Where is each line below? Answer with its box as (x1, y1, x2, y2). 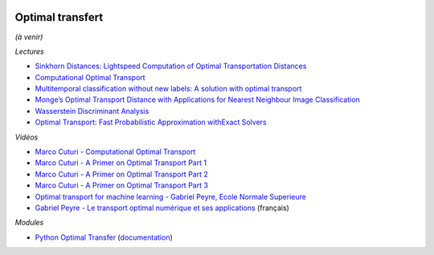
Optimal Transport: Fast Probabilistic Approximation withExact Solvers (35, 117, 267, 127)
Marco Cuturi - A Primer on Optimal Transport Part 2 (35, 169, 208, 179)
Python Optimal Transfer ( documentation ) (35, 233, 173, 242)
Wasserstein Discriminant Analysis (35, 106, 149, 115)
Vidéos (14, 132, 39, 142)
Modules (14, 217, 44, 228)
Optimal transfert (14, 10, 104, 24)
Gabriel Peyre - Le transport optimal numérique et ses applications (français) (35, 203, 289, 212)
